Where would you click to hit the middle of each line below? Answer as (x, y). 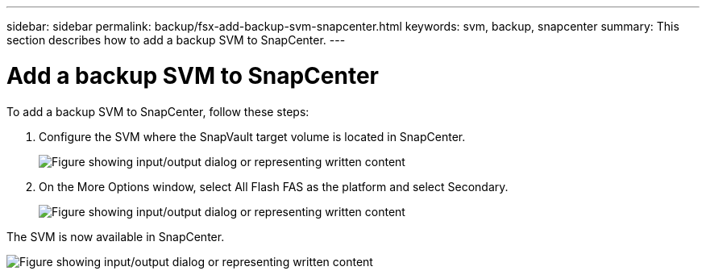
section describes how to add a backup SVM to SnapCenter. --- (176, 40)
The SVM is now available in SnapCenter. (116, 236)
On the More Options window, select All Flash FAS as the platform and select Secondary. (274, 186)
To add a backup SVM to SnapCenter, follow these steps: (158, 111)
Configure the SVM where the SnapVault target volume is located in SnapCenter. (252, 136)
